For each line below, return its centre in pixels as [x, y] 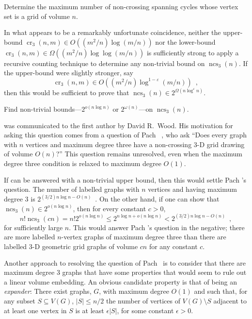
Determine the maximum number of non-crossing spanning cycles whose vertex [121, 6]
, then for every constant [110, 208]
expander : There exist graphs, [48, 291]
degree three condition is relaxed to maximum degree [83, 163]
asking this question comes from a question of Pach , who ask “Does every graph [126, 135]
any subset [20, 300]
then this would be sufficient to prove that [67, 92]
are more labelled [30, 237]
